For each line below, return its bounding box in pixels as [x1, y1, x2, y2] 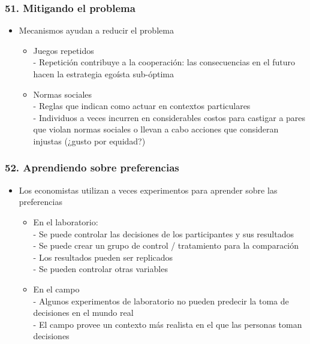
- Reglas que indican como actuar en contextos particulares [33, 99, 251, 112]
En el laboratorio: [33, 215, 98, 228]
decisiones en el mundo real [33, 306, 134, 319]
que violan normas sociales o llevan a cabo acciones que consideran [33, 123, 279, 135]
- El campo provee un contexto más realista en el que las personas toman [33, 318, 302, 330]
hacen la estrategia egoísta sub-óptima [33, 68, 174, 80]
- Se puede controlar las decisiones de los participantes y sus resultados [33, 227, 294, 240]
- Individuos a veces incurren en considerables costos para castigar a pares [33, 111, 306, 123]
